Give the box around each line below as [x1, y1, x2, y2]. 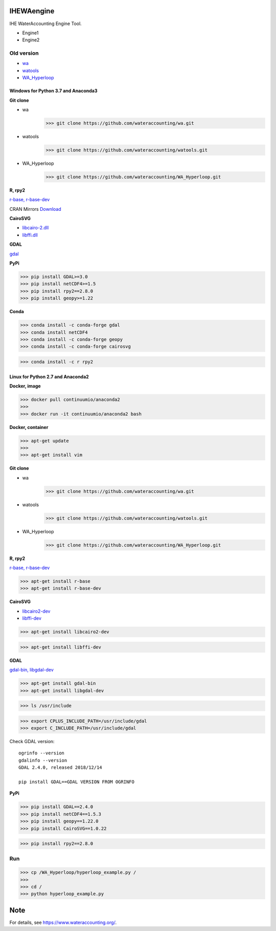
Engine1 [22, 30, 39, 36]
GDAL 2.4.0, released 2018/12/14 [18, 765, 102, 770]
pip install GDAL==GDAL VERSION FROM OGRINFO [18, 779, 135, 785]
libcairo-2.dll [22, 225, 49, 231]
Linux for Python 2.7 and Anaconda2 [9, 374, 89, 380]
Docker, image [9, 383, 41, 389]
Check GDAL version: [9, 739, 55, 745]
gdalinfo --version [18, 757, 67, 763]
